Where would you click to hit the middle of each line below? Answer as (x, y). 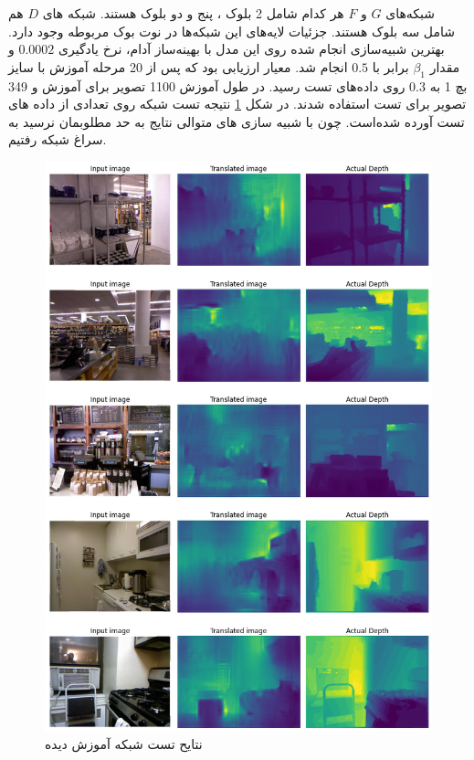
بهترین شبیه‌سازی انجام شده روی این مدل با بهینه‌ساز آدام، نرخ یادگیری (252, 49)
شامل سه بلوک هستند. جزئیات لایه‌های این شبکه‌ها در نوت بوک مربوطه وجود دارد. (232, 31)
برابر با (390, 66)
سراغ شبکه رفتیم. (58, 139)
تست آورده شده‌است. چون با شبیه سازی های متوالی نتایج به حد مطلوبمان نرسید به (237, 121)
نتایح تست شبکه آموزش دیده (124, 744)
